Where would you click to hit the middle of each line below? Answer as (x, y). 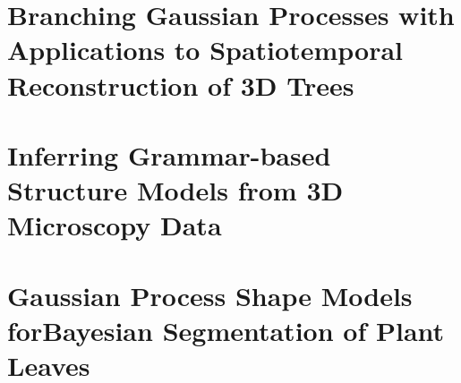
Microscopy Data (115, 225)
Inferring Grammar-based (169, 154)
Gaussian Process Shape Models (210, 295)
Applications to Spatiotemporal (205, 50)
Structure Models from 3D (175, 190)
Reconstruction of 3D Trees (181, 85)
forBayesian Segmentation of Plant (226, 330)
